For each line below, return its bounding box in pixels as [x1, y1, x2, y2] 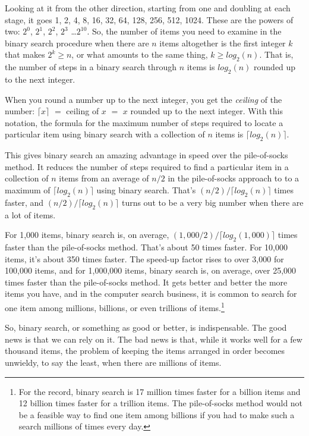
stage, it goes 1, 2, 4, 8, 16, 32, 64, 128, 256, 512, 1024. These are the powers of [5, 13, 294, 26]
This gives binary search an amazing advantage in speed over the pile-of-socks [5, 149, 288, 161]
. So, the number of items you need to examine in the [87, 25, 282, 37]
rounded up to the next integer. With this [130, 105, 283, 117]
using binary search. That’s [96, 183, 196, 196]
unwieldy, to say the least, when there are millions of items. [5, 356, 222, 368]
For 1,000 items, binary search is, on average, [5, 228, 169, 241]
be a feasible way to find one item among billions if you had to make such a [18, 408, 295, 421]
